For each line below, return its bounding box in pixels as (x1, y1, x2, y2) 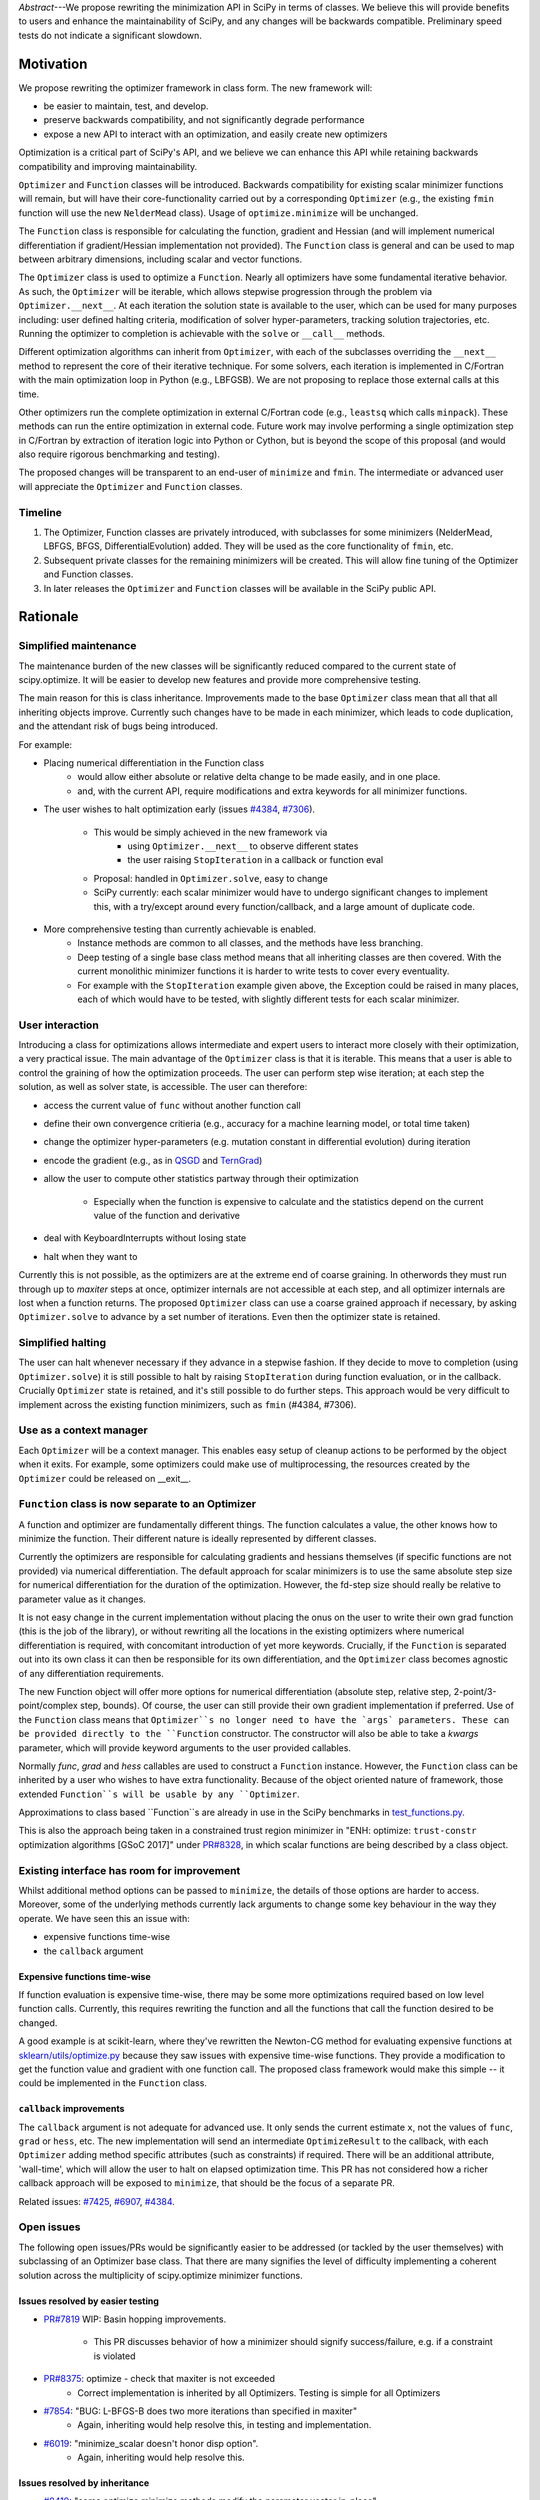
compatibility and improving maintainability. (18, 160, 198, 172)
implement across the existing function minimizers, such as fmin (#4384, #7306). (18, 1398, 357, 1410)
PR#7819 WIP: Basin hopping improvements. (43, 2313, 227, 2325)
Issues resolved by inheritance (18, 2477, 150, 2489)
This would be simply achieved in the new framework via (93, 826, 328, 838)
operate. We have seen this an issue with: (18, 1912, 190, 1924)
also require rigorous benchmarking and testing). (18, 448, 220, 460)
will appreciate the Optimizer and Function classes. (18, 480, 243, 492)
